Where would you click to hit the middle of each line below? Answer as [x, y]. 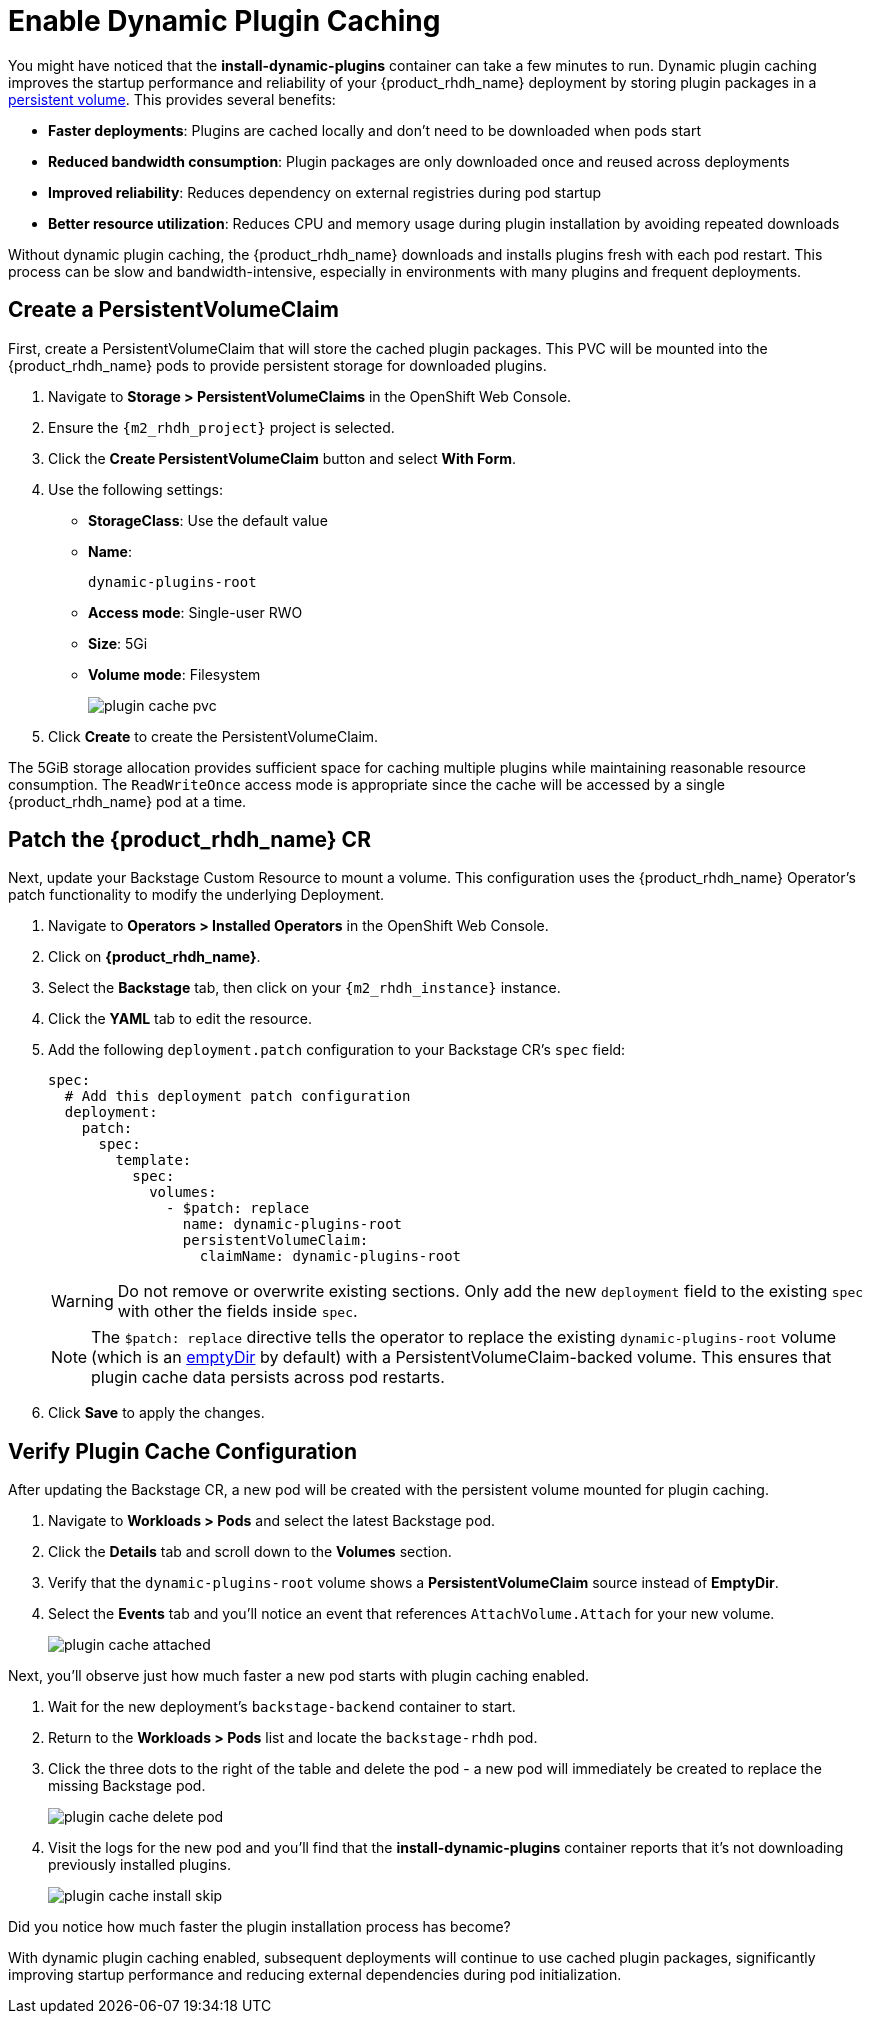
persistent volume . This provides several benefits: [172, 99]
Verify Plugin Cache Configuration [183, 1451]
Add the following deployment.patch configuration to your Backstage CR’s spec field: [337, 1050]
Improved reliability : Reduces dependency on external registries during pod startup [324, 192]
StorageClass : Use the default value [208, 520]
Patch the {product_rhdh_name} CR [189, 840]
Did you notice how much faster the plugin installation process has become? [259, 1927]
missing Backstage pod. [127, 1786]
